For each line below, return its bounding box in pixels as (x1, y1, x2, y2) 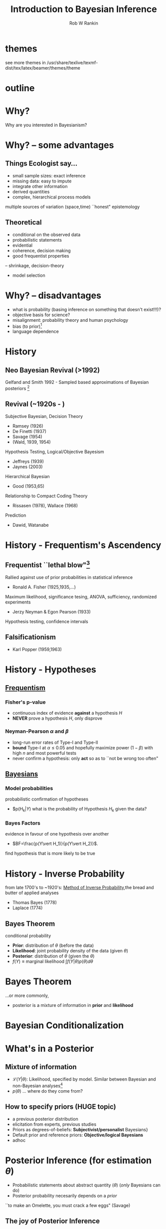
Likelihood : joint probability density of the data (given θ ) (12, 948, 129, 954)
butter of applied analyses (5, 890, 59, 896)
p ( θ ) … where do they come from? (12, 1088, 83, 1094)
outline (5, 82, 35, 94)
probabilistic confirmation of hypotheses (5, 796, 89, 802)
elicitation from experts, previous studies (12, 1121, 97, 1127)
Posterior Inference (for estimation (5, 1154, 152, 1166)
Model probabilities (5, 784, 53, 791)
